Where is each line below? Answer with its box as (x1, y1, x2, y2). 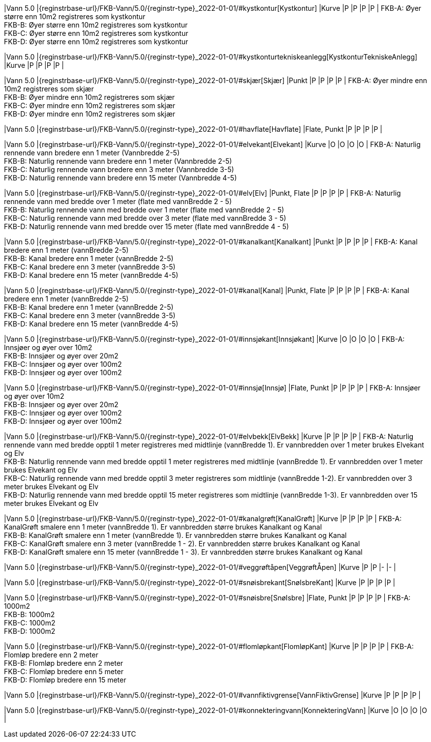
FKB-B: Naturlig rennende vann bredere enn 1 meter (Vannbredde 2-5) (4, 157, 232, 165)
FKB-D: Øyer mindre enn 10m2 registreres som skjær (4, 110, 175, 118)
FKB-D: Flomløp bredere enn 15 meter (4, 676, 126, 684)
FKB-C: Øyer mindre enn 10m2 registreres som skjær (4, 101, 176, 110)
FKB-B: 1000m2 (4, 610, 55, 619)
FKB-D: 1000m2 (4, 627, 56, 635)
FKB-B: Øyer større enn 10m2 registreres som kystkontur (4, 21, 188, 29)
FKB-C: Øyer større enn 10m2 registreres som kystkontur (4, 29, 188, 37)
